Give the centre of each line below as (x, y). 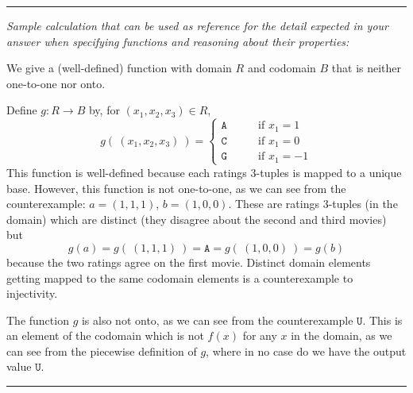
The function (38, 320)
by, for (104, 110)
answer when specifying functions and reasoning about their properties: (178, 41)
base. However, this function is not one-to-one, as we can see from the (176, 188)
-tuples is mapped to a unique (329, 172)
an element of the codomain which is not (105, 335)
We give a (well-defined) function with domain (119, 68)
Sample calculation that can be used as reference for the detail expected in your (197, 25)
